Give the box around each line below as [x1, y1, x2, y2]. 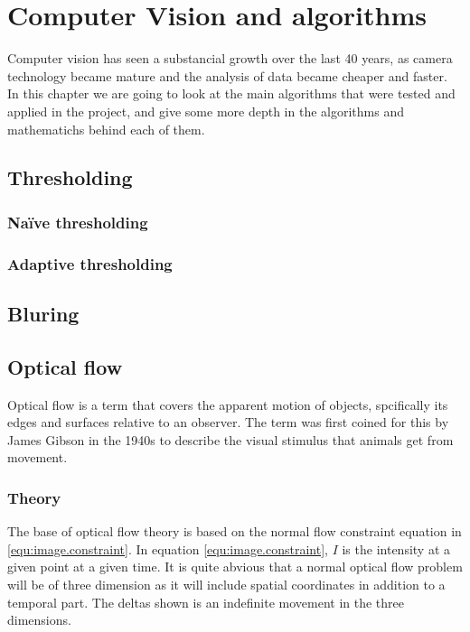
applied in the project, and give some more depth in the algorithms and [7, 101, 404, 120]
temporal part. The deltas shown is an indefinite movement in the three [7, 592, 404, 611]
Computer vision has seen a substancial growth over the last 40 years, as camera [7, 49, 453, 68]
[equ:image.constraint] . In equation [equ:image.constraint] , [7, 539, 328, 558]
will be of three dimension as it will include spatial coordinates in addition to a [7, 574, 446, 593]
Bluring [7, 299, 80, 327]
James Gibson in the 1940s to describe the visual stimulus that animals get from [7, 430, 454, 449]
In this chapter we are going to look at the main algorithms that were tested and [7, 84, 456, 103]
